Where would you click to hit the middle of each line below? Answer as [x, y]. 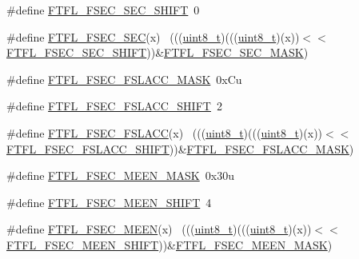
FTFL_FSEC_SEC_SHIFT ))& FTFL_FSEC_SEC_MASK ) [158, 52]
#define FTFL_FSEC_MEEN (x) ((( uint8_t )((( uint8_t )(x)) [159, 229]
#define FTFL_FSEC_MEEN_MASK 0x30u [120, 175]
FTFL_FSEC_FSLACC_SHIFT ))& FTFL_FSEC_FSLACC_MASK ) [180, 148]
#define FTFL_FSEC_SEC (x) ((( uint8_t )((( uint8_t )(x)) [153, 36]
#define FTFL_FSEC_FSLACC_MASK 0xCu [124, 79]
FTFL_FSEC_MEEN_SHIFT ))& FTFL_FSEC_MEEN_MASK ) [170, 244]
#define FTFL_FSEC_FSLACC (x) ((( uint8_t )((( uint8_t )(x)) [165, 132]
